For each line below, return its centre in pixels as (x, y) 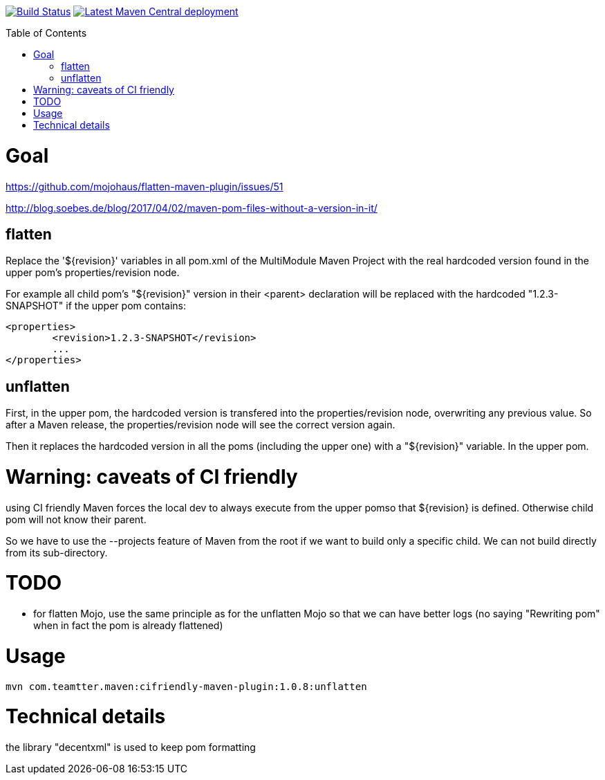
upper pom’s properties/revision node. (93, 273)
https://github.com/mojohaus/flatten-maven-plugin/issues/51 (145, 186)
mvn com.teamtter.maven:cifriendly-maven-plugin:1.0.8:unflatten (186, 686)
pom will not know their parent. (76, 519)
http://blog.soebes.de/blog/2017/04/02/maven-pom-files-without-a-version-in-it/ (192, 208)
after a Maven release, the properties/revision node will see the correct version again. (201, 425)
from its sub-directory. (57, 552)
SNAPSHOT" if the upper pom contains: (96, 306)
